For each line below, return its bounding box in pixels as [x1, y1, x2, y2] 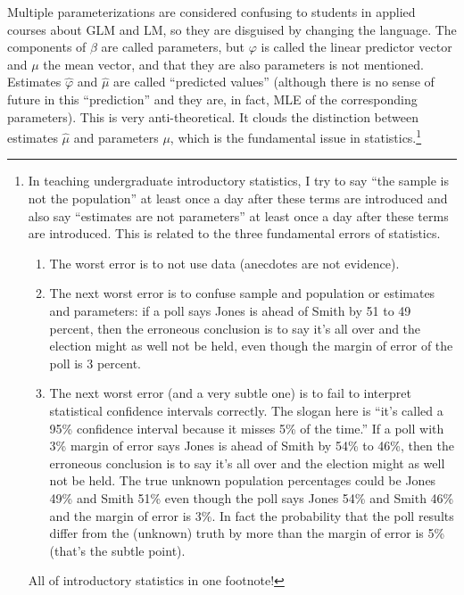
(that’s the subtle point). [49, 541, 186, 559]
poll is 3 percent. [49, 353, 141, 372]
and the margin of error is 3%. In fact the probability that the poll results [49, 506, 454, 525]
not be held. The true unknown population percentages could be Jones [49, 471, 436, 490]
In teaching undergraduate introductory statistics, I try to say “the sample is [28, 171, 450, 190]
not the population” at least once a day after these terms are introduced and [28, 189, 448, 207]
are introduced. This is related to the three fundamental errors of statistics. [28, 224, 441, 243]
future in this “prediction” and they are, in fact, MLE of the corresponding [7, 89, 418, 108]
